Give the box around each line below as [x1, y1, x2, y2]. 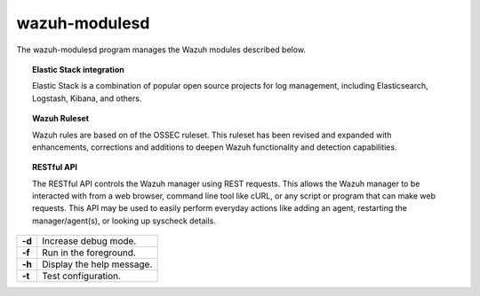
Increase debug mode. [41, 235, 137, 247]
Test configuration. [41, 270, 122, 283]
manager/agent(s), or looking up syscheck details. [32, 215, 217, 226]
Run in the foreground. [41, 246, 137, 259]
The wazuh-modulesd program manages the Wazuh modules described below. [16, 44, 307, 55]
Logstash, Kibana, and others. [32, 93, 142, 104]
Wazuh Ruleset [32, 113, 89, 124]
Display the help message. [41, 258, 153, 270]
